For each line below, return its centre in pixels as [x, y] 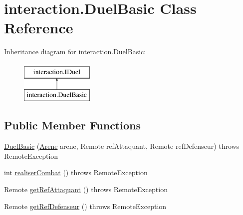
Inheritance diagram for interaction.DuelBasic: [75, 52]
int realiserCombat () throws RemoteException [76, 172]
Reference [39, 28]
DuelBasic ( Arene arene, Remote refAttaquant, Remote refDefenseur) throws [122, 146]
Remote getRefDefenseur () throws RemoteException [85, 206]
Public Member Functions [72, 125]
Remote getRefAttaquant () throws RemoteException [86, 189]
